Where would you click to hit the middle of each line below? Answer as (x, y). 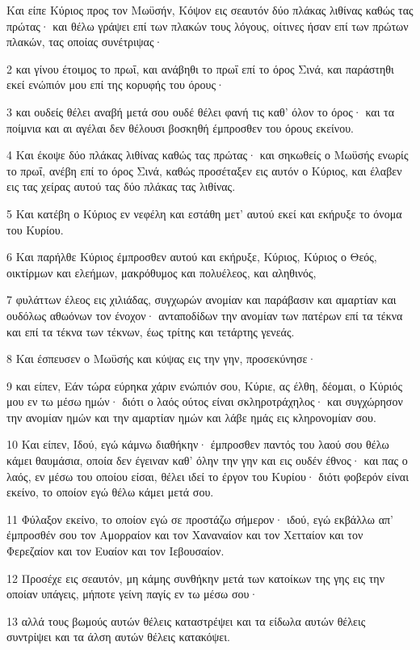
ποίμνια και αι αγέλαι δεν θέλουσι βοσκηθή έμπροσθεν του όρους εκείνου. (180, 127)
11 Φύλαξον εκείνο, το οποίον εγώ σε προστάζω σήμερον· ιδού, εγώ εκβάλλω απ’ (200, 519)
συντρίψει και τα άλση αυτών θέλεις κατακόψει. (118, 637)
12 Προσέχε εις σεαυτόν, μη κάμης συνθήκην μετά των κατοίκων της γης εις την (196, 578)
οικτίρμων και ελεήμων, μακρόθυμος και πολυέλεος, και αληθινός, (162, 272)
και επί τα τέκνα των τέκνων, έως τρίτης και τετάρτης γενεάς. (151, 331)
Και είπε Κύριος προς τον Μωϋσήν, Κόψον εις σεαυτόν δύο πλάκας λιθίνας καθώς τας (210, 10)
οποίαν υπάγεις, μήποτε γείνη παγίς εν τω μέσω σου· (132, 594)
